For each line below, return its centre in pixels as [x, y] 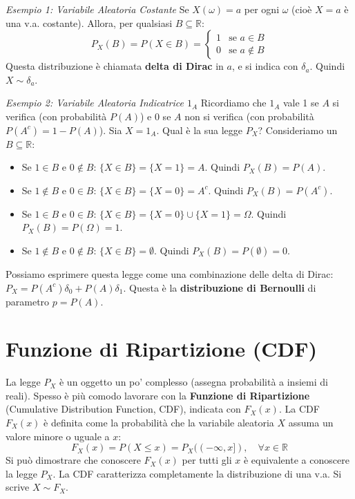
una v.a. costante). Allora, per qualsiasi [89, 22]
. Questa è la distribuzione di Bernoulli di [220, 287]
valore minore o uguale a [58, 436]
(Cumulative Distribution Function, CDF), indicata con [123, 409]
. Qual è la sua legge [199, 130]
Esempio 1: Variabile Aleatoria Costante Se [97, 9]
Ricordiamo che [233, 103]
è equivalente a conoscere [296, 460]
